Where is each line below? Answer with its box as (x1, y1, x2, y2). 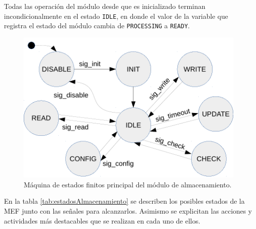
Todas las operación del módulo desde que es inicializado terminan (4, 1, 206, 11)
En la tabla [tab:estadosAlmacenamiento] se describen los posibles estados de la (4, 196, 245, 206)
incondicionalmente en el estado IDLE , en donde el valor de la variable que (4, 10, 228, 21)
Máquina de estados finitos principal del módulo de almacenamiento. (24, 179, 232, 189)
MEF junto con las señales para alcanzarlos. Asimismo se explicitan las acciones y (4, 206, 252, 216)
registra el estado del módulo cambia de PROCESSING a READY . (4, 20, 190, 31)
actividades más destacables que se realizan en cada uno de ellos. (4, 215, 201, 226)
